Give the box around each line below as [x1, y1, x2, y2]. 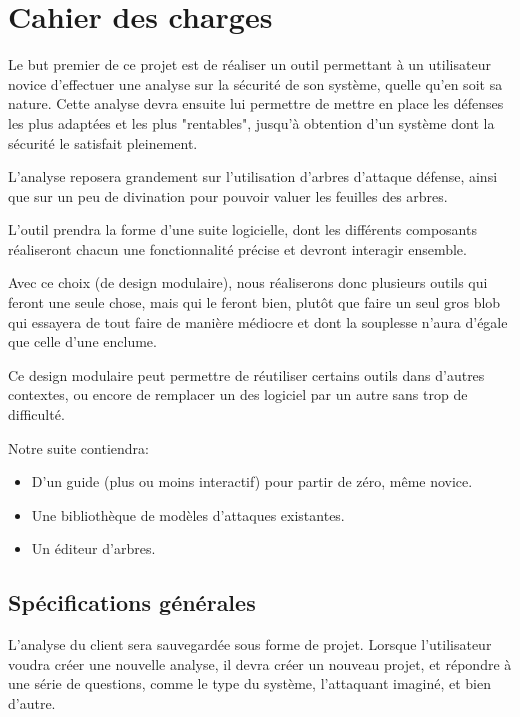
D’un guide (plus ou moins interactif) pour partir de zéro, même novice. [31, 471, 473, 492]
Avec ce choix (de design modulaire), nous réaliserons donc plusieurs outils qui [8, 272, 488, 293]
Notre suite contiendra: [8, 437, 149, 458]
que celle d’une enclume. [8, 331, 157, 352]
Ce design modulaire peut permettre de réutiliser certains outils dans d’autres [8, 364, 485, 385]
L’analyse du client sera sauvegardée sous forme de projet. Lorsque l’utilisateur [8, 634, 492, 655]
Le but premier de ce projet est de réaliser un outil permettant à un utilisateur [8, 54, 491, 75]
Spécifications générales [8, 587, 256, 618]
